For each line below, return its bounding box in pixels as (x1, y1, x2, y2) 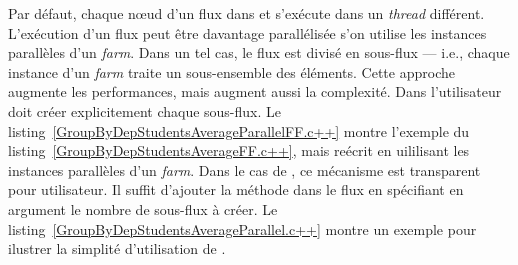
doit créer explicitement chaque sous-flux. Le (8, 100, 282, 121)
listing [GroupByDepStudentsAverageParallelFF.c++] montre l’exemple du (8, 120, 470, 141)
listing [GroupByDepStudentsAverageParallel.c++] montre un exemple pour (8, 218, 477, 239)
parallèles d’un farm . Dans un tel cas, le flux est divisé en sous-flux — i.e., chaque (8, 42, 510, 63)
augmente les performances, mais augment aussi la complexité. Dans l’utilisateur (8, 81, 502, 102)
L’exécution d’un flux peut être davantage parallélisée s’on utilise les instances (8, 22, 487, 43)
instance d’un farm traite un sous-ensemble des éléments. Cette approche (8, 61, 455, 82)
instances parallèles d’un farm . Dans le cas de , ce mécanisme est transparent (8, 159, 481, 180)
